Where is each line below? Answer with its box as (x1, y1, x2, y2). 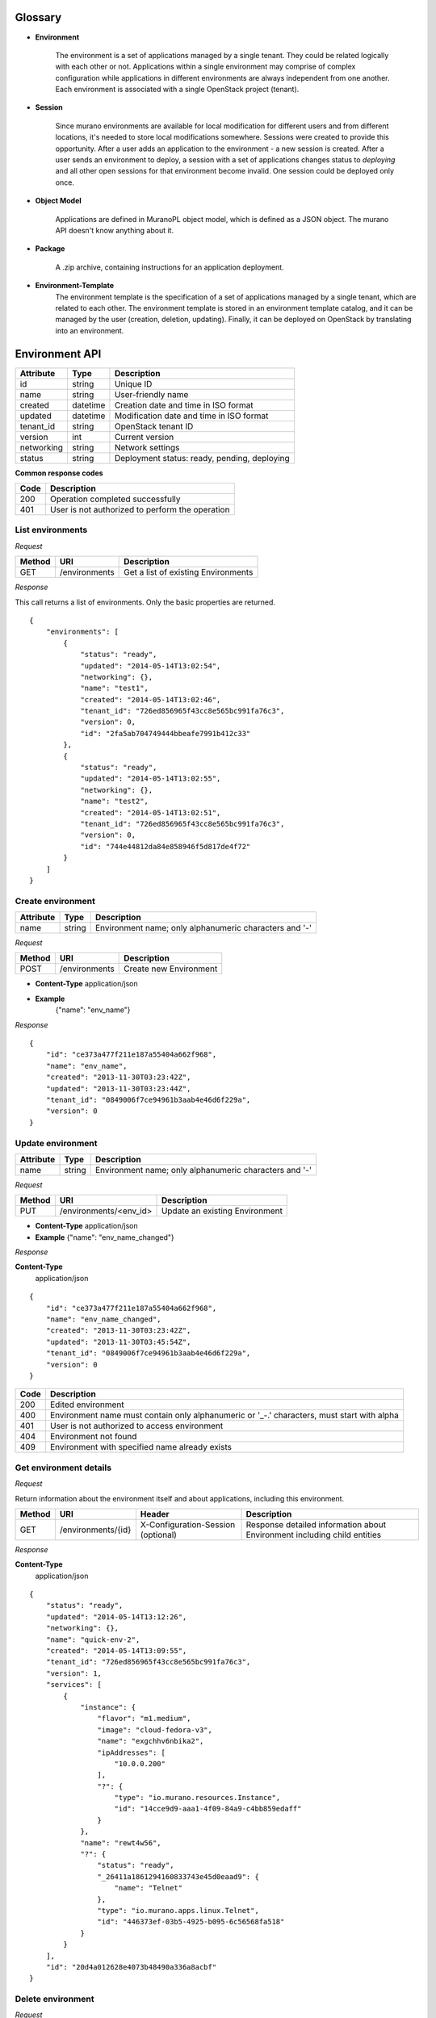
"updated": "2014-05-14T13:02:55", (80, 774, 221, 783)
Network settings (114, 442, 180, 453)
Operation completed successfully (49, 493, 181, 504)
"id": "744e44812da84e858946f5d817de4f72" (80, 842, 251, 851)
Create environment (15, 895, 96, 906)
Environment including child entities (245, 1529, 382, 1540)
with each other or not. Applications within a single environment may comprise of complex (55, 61, 356, 72)
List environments (15, 525, 88, 536)
